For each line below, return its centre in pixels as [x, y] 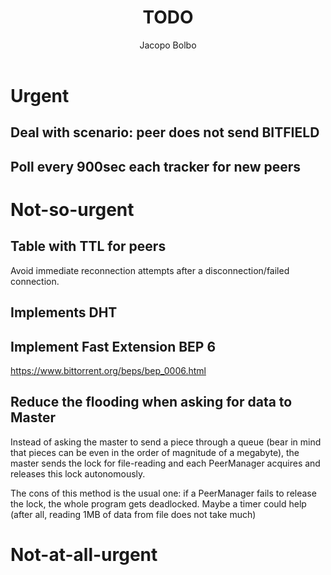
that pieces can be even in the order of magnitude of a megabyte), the [155, 452]
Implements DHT [64, 312]
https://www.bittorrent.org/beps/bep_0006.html [108, 370]
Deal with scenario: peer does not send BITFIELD [165, 132]
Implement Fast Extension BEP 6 [113, 346]
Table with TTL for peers [88, 246]
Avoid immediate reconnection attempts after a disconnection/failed [150, 270]
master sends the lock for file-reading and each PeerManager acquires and [165, 463]
